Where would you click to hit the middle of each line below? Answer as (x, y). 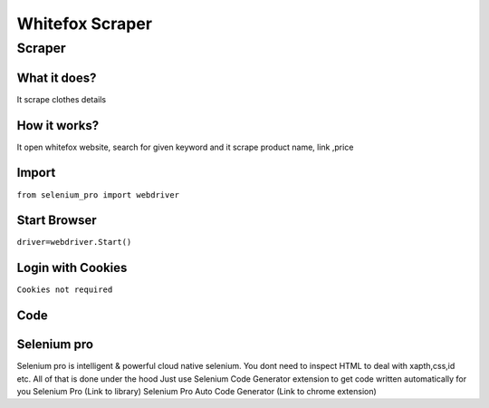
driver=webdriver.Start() (74, 242)
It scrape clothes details (62, 99)
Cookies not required (65, 290)
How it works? (58, 126)
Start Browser (57, 221)
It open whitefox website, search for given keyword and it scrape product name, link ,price (185, 147)
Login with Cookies (72, 268)
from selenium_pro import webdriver (98, 194)
